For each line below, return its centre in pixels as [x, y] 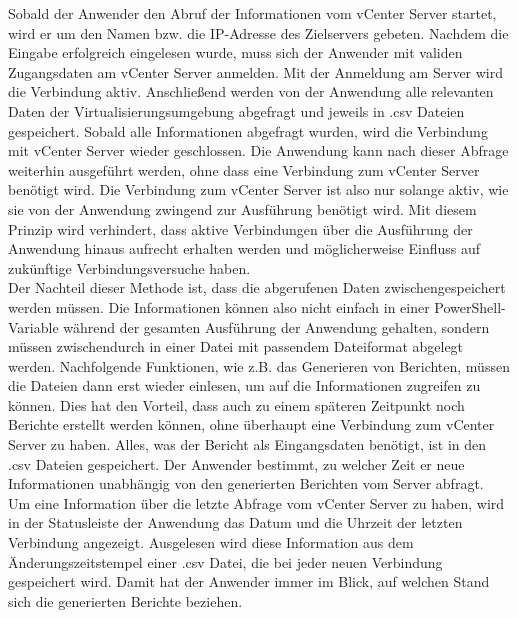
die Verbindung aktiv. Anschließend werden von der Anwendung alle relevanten [251, 91]
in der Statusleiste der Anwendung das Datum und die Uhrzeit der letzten [235, 522]
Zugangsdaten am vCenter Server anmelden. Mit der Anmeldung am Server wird [256, 71]
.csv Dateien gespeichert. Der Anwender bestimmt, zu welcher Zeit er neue [236, 463]
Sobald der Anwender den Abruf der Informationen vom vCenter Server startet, [252, 13]
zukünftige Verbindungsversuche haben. [129, 267]
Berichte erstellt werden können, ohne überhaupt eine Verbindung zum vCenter [251, 424]
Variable [33, 326]
